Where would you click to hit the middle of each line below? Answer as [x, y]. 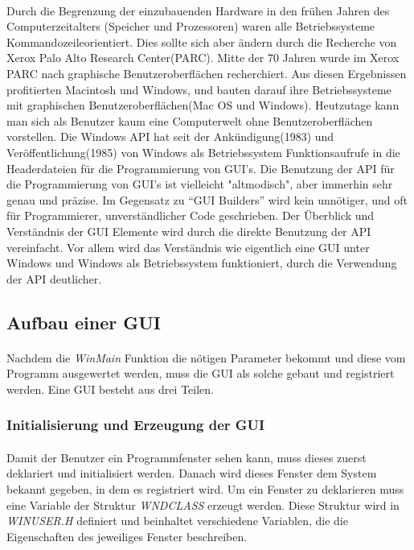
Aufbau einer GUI [84, 322]
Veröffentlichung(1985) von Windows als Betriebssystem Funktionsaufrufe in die [203, 152]
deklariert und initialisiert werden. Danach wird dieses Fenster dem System [192, 473]
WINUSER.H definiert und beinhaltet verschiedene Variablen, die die [177, 521]
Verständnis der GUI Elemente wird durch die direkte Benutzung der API [189, 231]
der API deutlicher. [54, 278]
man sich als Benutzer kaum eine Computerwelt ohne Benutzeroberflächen [190, 120]
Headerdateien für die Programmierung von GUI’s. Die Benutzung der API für [201, 168]
